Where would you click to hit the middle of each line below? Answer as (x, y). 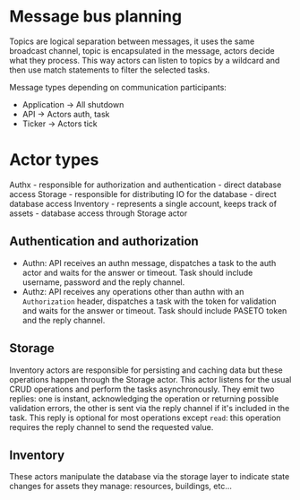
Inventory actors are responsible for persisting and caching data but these (146, 370)
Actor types (54, 160)
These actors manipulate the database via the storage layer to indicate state (150, 477)
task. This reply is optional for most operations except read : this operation (145, 418)
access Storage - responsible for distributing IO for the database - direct (143, 194)
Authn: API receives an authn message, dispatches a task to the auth (149, 263)
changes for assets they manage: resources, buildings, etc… (121, 487)
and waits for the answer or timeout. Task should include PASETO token (154, 310)
